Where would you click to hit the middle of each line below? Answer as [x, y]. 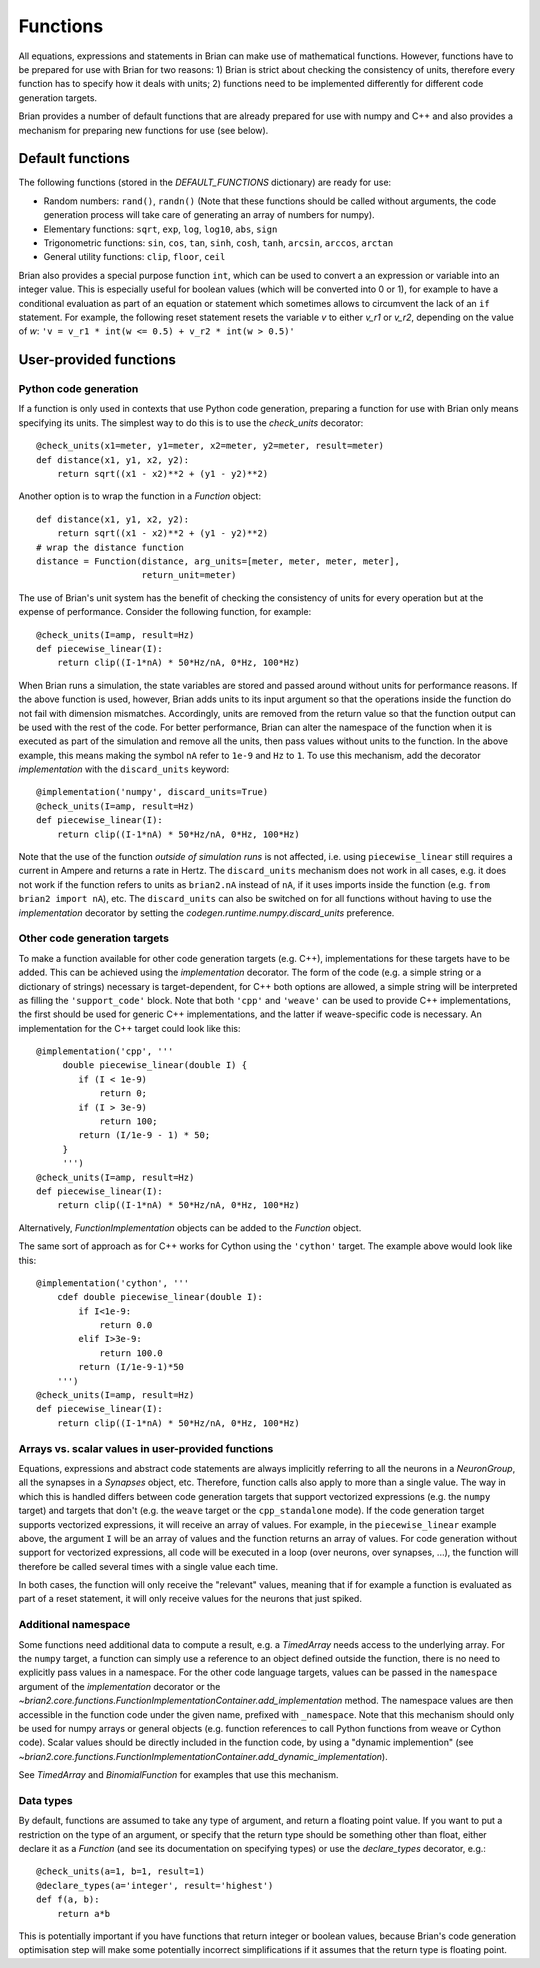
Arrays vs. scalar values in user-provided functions [146, 1448]
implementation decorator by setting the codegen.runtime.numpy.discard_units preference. [206, 912]
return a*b [83, 1913]
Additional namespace [74, 1625]
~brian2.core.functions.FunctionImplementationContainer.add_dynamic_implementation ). [203, 1756]
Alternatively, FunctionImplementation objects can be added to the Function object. [190, 1227]
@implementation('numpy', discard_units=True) [152, 792]
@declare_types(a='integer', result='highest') [155, 1885]
